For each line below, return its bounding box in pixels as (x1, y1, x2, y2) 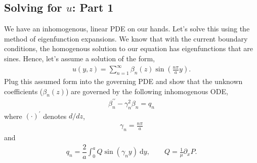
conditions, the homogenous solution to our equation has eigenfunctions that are (4, 43, 253, 54)
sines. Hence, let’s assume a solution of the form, (4, 53, 155, 63)
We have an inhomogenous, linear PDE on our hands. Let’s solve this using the (4, 23, 250, 34)
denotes (43, 110, 67, 121)
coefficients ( (4, 86, 43, 96)
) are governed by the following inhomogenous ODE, (65, 86, 228, 96)
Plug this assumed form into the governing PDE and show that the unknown (4, 75, 243, 86)
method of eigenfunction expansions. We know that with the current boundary (4, 33, 248, 44)
